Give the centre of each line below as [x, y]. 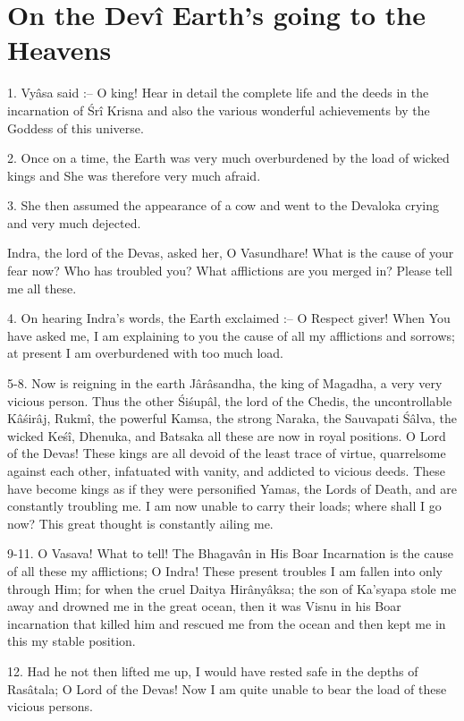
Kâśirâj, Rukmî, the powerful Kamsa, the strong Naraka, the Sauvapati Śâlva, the [232, 418]
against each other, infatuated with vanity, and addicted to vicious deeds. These [226, 471]
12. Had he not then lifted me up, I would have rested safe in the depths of [213, 670]
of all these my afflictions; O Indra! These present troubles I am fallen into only [225, 570]
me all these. [42, 288]
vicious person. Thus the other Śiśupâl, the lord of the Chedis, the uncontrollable [230, 400]
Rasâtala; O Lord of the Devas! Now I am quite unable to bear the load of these [227, 688]
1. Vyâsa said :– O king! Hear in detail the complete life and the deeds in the [218, 93]
